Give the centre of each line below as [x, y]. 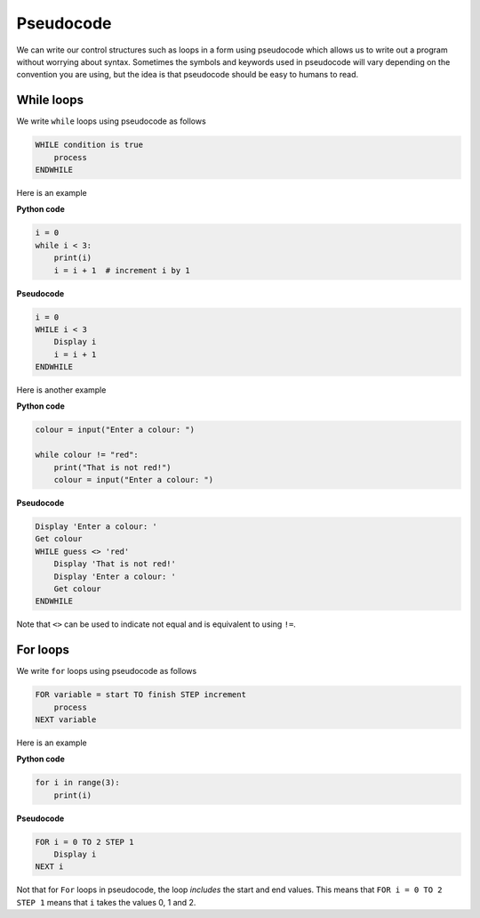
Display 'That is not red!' [115, 564]
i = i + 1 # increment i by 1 [122, 270]
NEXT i [49, 867]
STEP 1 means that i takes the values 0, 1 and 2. [106, 902]
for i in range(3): [77, 783]
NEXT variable [66, 719]
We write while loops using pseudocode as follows [111, 121]
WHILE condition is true [89, 145]
